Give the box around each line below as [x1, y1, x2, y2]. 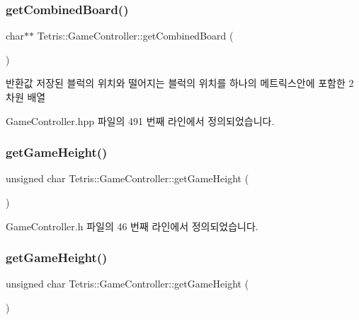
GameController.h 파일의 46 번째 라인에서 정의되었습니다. [6, 218, 258, 233]
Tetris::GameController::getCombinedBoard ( [37, 28, 234, 43]
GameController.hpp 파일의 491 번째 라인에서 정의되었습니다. [6, 113, 275, 128]
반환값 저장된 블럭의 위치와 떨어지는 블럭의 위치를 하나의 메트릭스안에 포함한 [6, 76, 346, 90]
